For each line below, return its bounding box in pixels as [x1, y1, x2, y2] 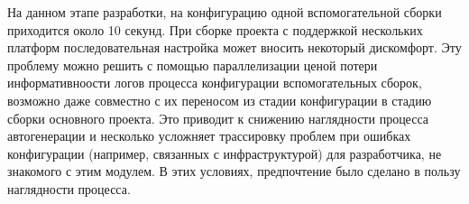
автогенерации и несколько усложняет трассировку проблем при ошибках [7, 126, 411, 145]
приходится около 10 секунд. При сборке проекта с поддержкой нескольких [7, 20, 423, 39]
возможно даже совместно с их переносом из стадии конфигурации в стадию [7, 90, 432, 109]
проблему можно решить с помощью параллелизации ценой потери [7, 55, 378, 74]
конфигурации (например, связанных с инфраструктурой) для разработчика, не [7, 144, 442, 162]
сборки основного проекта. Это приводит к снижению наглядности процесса [7, 108, 428, 127]
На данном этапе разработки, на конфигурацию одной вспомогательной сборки [7, 3, 442, 21]
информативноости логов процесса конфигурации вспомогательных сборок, [7, 73, 422, 92]
